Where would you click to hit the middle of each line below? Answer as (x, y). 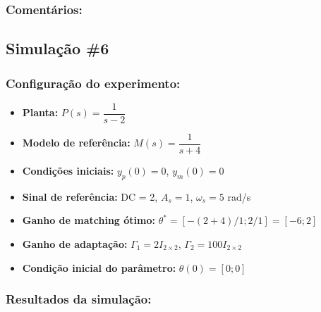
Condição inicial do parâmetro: (99, 267)
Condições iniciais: (68, 170)
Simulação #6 (57, 48)
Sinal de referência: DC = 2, (90, 196)
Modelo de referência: (76, 143)
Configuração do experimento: (93, 83)
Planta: (40, 112)
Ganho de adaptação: (75, 243)
